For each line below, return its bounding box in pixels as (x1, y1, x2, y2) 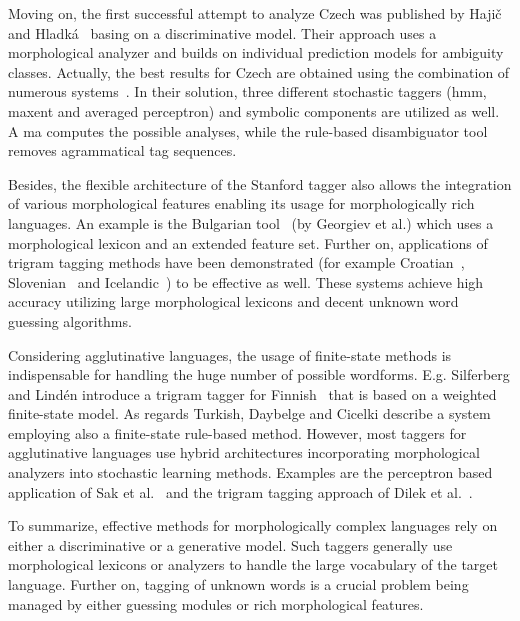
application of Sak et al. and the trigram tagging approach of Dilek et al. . (8, 481, 473, 502)
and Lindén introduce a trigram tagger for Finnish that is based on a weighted (8, 383, 497, 404)
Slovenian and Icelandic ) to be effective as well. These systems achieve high (8, 271, 484, 292)
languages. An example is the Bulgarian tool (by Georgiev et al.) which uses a (8, 212, 494, 233)
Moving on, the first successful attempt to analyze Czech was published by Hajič (8, 3, 502, 23)
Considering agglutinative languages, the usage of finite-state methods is (8, 344, 452, 365)
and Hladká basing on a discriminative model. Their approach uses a (8, 22, 437, 43)
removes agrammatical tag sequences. (8, 140, 237, 161)
